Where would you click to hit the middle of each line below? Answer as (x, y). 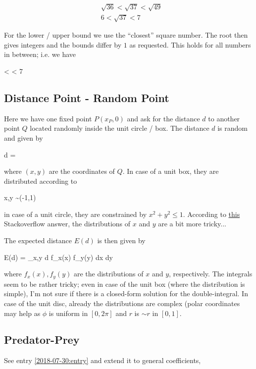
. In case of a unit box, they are (171, 171)
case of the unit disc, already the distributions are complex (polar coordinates (122, 303)
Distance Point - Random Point (87, 97)
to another (224, 118)
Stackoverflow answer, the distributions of (67, 224)
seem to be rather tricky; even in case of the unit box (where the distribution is (125, 284)
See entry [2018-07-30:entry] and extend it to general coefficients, (102, 360)
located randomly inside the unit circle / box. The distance (120, 128)
